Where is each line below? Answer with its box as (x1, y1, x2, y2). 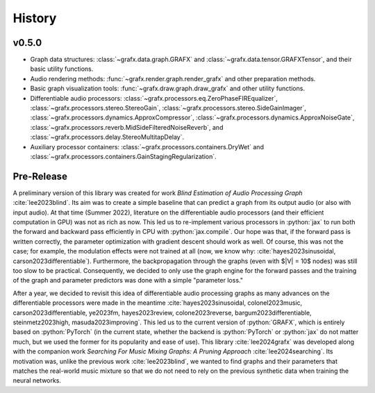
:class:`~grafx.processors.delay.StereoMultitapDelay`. (30, 133, 185, 142)
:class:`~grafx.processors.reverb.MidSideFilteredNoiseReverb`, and (30, 123, 224, 131)
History (12, 10, 57, 26)
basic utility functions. (30, 65, 94, 73)
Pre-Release (12, 170, 67, 182)
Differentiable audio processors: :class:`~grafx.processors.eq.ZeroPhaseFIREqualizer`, (30, 94, 278, 102)
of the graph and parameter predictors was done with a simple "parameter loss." (12, 276, 243, 285)
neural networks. (12, 376, 62, 385)
